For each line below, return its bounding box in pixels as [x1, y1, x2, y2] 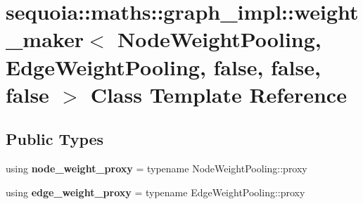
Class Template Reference [90, 79, 347, 108]
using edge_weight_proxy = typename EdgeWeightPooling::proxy [6, 184, 305, 199]
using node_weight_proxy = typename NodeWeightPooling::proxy [6, 161, 307, 176]
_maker [6, 25, 84, 53]
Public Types [6, 128, 104, 150]
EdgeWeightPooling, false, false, [6, 52, 321, 81]
